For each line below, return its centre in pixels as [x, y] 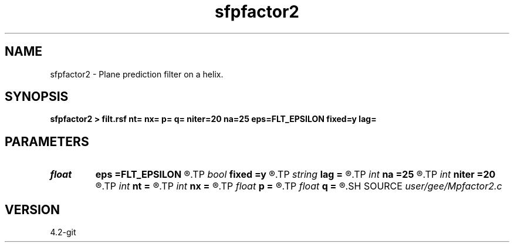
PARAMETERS [47, 141]
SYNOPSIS [37, 97]
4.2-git [63, 232]
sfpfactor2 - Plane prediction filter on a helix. [137, 74]
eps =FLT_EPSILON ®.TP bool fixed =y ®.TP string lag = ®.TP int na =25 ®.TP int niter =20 [295, 175]
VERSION [33, 209]
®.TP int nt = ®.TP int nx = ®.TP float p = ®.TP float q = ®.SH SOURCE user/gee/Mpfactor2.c [299, 186]
